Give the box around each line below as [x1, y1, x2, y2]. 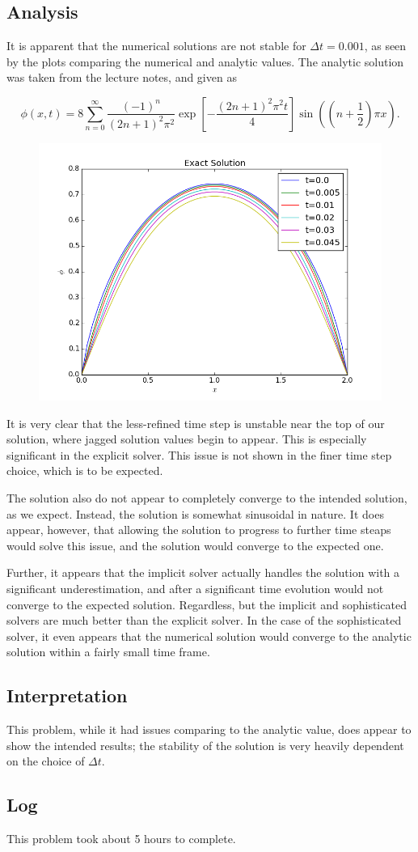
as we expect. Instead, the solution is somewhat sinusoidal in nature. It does [6, 505, 384, 522]
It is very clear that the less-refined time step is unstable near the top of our [6, 414, 385, 431]
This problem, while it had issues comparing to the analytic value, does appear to [6, 721, 412, 738]
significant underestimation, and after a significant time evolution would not [6, 579, 384, 596]
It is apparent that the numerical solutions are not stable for [6, 37, 306, 54]
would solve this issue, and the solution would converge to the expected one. [6, 536, 384, 553]
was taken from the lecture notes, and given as [6, 69, 237, 86]
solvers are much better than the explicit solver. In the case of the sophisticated [6, 612, 402, 629]
